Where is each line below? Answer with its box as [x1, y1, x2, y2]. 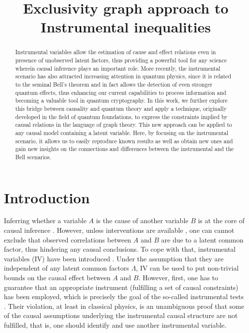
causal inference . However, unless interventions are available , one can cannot [4, 225, 234, 235]
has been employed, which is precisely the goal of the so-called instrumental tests [4, 291, 244, 302]
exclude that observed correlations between [4, 234, 132, 244]
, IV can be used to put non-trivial [136, 263, 239, 273]
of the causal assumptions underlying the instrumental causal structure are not [4, 310, 238, 320]
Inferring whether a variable [4, 215, 87, 226]
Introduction [4, 187, 90, 207]
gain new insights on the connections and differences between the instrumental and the [15, 145, 234, 153]
